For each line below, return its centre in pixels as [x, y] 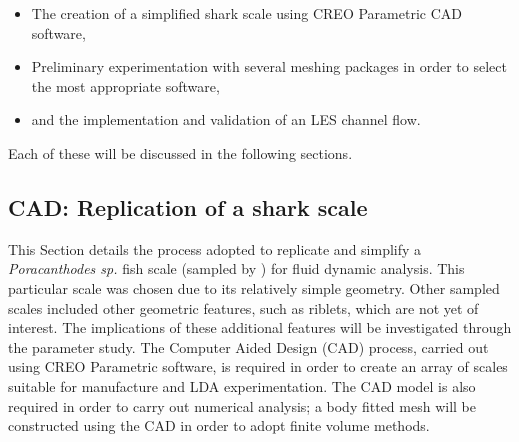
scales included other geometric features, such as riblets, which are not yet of [243, 307]
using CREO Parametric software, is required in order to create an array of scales [258, 366]
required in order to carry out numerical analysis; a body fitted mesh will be [242, 405]
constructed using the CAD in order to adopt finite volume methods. [219, 425]
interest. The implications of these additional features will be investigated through [260, 327]
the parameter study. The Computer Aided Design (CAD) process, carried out [248, 346]
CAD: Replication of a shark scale [188, 206]
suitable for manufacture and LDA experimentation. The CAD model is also [242, 385]
